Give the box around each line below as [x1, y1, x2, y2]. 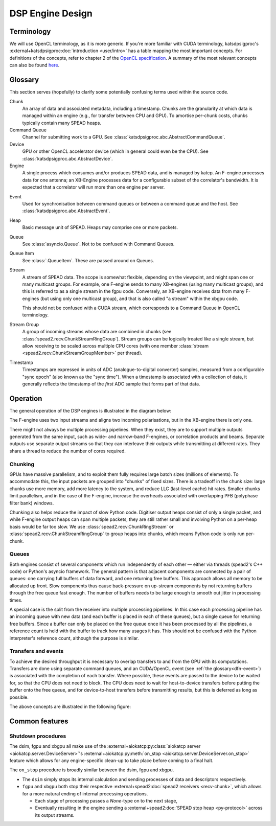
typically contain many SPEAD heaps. [22, 120, 102, 126]
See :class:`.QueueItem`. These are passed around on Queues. [22, 257, 154, 263]
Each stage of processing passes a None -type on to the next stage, [35, 797, 178, 804]
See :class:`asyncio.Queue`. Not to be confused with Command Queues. [22, 241, 175, 247]
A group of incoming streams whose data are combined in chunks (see [22, 329, 172, 335]
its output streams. [35, 812, 75, 818]
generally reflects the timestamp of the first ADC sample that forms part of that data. [22, 381, 200, 387]
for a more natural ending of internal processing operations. [22, 790, 148, 797]
